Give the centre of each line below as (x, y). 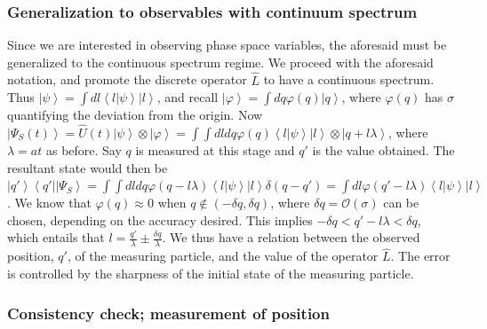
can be (401, 203)
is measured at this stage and (215, 150)
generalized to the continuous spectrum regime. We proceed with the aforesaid (220, 62)
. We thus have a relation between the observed (291, 237)
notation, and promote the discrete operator (127, 79)
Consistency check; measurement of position (168, 313)
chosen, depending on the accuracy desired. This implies (160, 219)
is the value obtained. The (383, 150)
